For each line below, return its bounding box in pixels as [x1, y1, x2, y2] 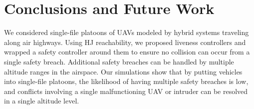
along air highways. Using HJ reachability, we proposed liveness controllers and [4, 36, 246, 47]
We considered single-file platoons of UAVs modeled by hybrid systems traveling [4, 27, 249, 37]
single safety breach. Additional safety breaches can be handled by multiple [4, 56, 234, 66]
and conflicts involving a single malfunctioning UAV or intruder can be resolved [4, 85, 248, 96]
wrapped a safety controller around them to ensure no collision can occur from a [4, 46, 250, 57]
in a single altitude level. [4, 95, 79, 106]
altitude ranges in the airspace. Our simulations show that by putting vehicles [4, 66, 243, 76]
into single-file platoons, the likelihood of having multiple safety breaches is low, [4, 76, 249, 86]
